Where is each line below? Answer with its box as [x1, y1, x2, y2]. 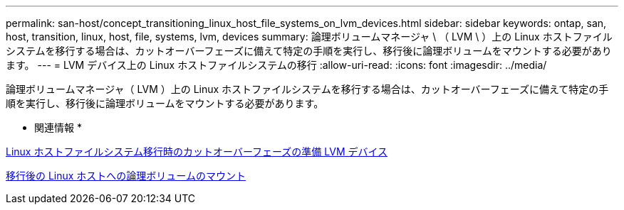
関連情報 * [34, 121, 82, 133]
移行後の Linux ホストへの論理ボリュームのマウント [6, 170, 246, 182]
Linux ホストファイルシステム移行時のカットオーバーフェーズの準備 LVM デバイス [6, 145, 388, 157]
